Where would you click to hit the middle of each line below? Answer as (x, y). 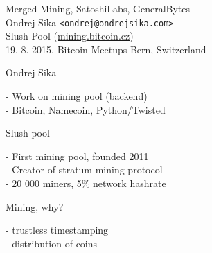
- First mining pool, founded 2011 (77, 156)
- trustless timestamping (57, 230)
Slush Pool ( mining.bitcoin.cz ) (70, 36)
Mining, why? (35, 206)
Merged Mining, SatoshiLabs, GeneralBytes (98, 8)
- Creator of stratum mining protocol (84, 169)
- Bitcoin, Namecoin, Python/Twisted (86, 109)
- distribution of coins (52, 243)
